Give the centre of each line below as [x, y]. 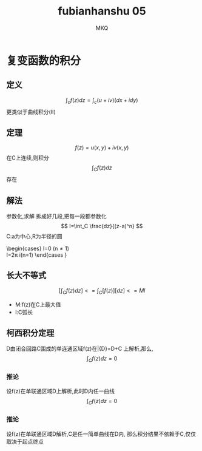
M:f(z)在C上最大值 [38, 304]
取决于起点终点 [25, 441]
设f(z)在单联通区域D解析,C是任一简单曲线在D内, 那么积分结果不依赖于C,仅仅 [101, 434]
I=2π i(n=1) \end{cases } [37, 255]
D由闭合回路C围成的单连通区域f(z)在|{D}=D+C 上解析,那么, [80, 349]
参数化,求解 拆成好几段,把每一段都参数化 [57, 216]
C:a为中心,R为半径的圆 [34, 236]
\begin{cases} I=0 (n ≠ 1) [38, 248]
